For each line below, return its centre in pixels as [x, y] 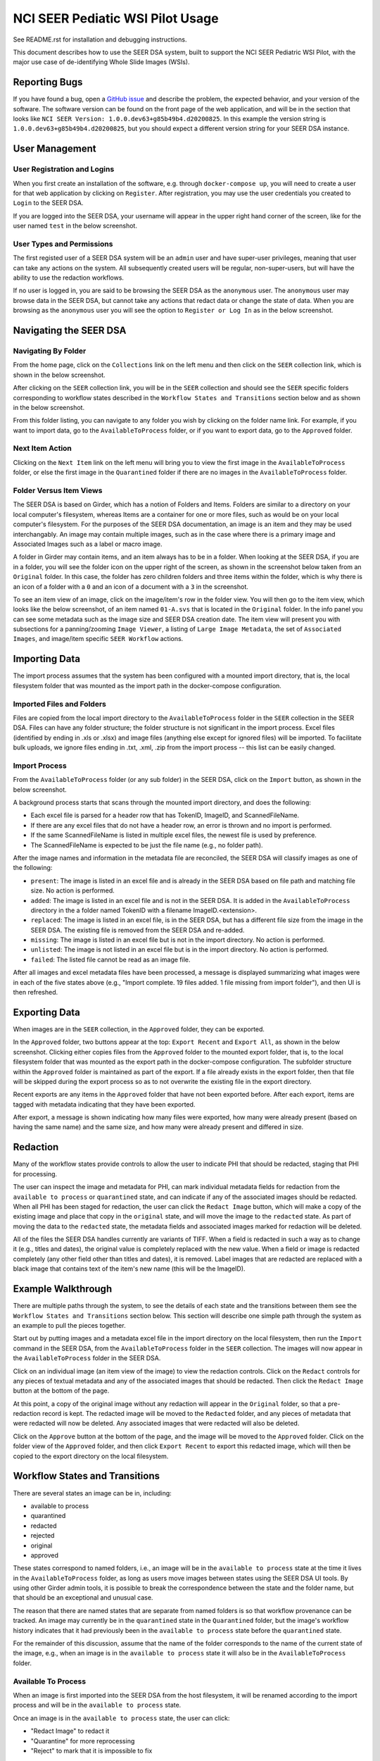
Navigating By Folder [50, 351]
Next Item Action [42, 449]
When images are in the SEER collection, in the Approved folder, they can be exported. [139, 1029]
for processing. [35, 1174]
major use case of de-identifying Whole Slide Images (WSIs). [101, 62]
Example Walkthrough [63, 1289]
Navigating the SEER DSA [70, 331]
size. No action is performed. [73, 890]
